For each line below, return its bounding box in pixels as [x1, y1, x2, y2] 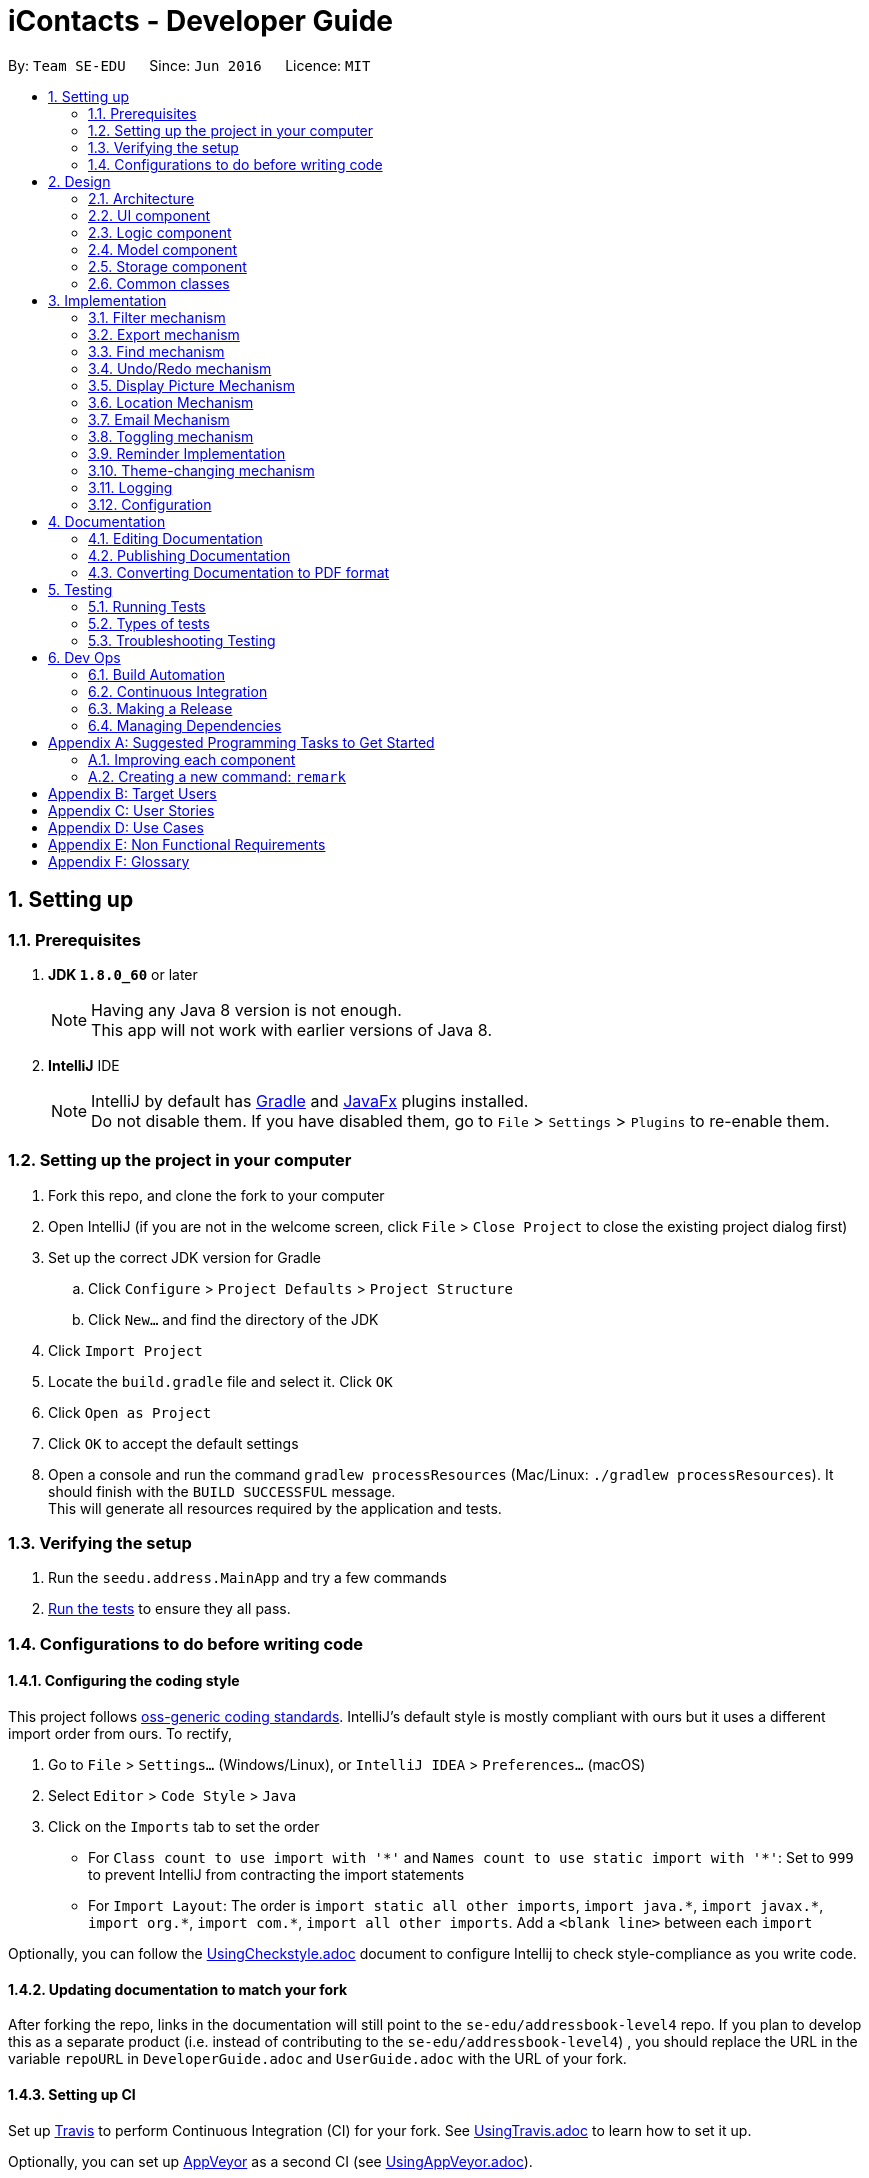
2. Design [48, 172, 111, 190]
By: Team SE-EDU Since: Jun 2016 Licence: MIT [8, 56, 371, 74]
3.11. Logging [88, 478, 173, 496]
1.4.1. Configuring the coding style [8, 1672, 240, 1690]
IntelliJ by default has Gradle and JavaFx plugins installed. [91, 1090, 529, 1111]
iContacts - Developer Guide [8, 4, 393, 38]
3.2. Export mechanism [88, 325, 240, 343]
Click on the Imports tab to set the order [48, 1818, 320, 1836]
